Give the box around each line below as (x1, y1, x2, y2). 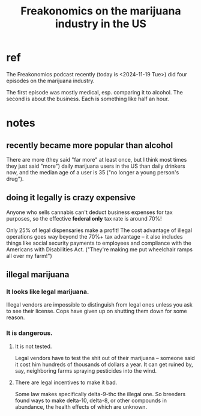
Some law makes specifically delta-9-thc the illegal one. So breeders (14, 390, 186, 397)
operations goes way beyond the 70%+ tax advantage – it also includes (6, 233, 183, 240)
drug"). (6, 175, 24, 182)
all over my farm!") (6, 252, 52, 259)
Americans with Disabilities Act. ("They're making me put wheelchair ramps (6, 245, 193, 253)
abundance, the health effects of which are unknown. (14, 403, 148, 410)
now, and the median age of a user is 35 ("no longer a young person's (6, 168, 179, 176)
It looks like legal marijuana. (6, 287, 89, 296)
